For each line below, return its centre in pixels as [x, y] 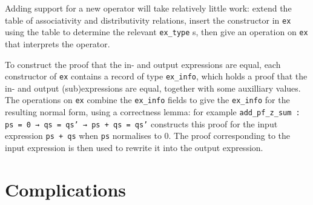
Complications [66, 189]
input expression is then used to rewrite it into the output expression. [134, 147]
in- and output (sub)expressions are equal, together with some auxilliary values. [153, 88]
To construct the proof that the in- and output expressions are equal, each [143, 64]
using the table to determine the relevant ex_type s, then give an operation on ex [156, 32]
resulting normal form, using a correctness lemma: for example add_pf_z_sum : [153, 112]
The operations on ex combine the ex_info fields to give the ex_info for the [147, 100]
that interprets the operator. [58, 43]
